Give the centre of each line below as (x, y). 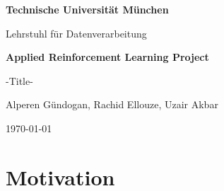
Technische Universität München (87, 9)
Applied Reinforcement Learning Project (107, 57)
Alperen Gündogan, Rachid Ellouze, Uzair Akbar (112, 104)
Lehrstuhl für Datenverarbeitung (76, 33)
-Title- (19, 80)
